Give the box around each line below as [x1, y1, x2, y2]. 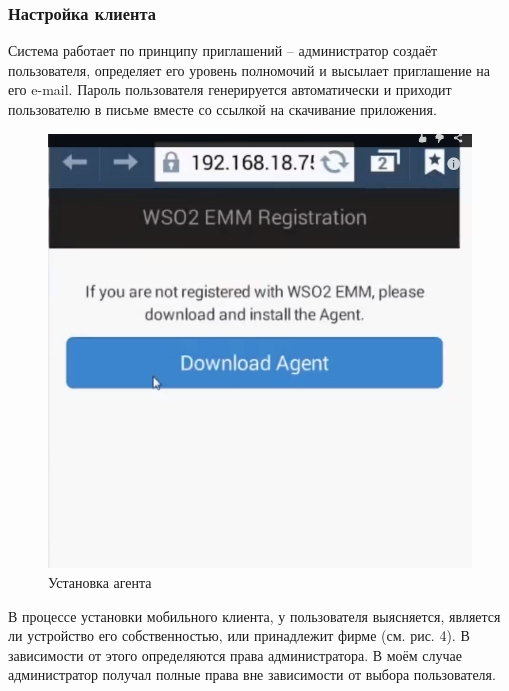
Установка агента [48, 571, 152, 592]
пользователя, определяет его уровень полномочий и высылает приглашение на [8, 59, 491, 80]
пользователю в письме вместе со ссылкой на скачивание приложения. [8, 99, 437, 119]
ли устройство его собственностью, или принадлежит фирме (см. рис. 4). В [8, 625, 470, 646]
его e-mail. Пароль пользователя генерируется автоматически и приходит [8, 79, 452, 100]
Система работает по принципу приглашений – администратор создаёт [8, 40, 438, 61]
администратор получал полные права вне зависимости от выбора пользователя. [8, 664, 496, 685]
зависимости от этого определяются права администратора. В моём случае [8, 644, 463, 665]
